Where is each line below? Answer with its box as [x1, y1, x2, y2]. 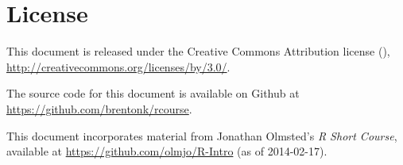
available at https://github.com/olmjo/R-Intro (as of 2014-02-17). [6, 143, 327, 159]
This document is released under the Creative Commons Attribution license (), [6, 43, 390, 59]
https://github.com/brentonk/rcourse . [6, 100, 192, 117]
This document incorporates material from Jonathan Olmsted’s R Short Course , [6, 127, 397, 144]
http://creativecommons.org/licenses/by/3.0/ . [6, 58, 231, 75]
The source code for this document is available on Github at [6, 85, 300, 102]
